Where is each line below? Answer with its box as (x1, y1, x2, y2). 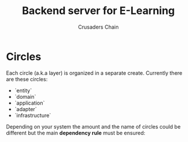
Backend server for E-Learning (22, 4, 175, 18)
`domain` (14, 93, 36, 100)
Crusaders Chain (78, 23, 119, 30)
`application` (14, 99, 45, 106)
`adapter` (14, 105, 37, 112)
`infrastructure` (14, 112, 52, 119)
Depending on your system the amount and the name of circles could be (6, 123, 181, 130)
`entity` (14, 86, 32, 94)
